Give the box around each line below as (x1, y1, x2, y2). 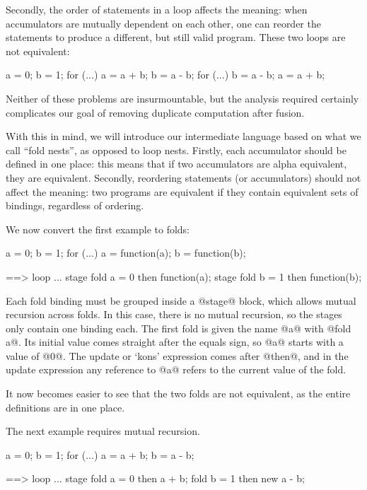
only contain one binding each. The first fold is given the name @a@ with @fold (6, 320, 351, 335)
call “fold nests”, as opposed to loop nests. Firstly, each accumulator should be (6, 142, 346, 157)
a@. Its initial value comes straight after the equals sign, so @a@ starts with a (6, 334, 344, 349)
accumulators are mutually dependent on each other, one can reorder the (6, 16, 321, 30)
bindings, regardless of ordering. (6, 198, 144, 213)
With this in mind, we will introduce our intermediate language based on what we (6, 129, 361, 144)
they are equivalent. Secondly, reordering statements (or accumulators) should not (6, 170, 361, 185)
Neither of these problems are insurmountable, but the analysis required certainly (6, 91, 359, 105)
